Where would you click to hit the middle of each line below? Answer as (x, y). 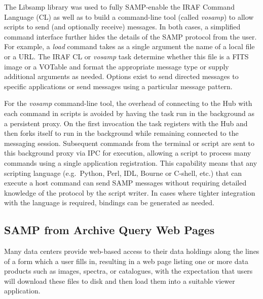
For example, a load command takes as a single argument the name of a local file (129, 46)
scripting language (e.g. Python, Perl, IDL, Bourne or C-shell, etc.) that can (123, 173)
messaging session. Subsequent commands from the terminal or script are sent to (129, 143)
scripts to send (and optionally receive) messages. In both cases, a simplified (122, 27)
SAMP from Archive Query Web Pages (109, 230)
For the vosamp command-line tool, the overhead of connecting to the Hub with (128, 103)
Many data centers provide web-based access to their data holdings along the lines (132, 251)
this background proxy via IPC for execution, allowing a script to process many (128, 153)
